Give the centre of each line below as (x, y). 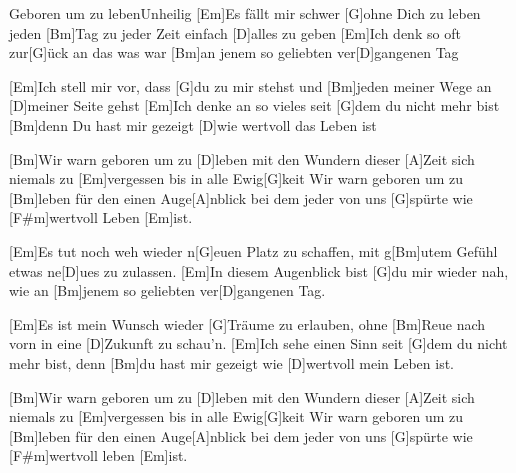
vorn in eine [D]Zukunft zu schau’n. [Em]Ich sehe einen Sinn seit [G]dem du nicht (258, 343)
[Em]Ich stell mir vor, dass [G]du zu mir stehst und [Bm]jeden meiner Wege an (250, 85)
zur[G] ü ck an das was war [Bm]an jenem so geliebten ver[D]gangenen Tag (234, 52)
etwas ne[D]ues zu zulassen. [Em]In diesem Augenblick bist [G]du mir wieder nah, (259, 270)
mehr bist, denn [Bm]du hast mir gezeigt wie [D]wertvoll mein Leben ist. (232, 362)
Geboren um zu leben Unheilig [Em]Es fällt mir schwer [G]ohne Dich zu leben (245, 13)
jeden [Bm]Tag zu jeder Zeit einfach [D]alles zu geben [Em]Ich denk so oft (235, 32)
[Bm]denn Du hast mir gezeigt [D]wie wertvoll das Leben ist (193, 124)
